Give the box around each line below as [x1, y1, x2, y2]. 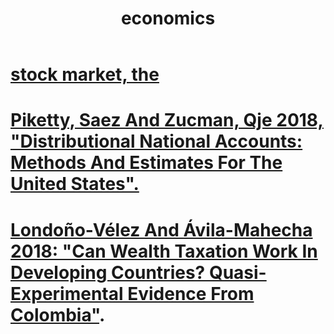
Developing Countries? [10, 261, 206, 284]
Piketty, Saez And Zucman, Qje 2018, [10, 109, 324, 132]
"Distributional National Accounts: [10, 130, 303, 153]
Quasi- [208, 261, 267, 284]
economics [120, 7, 216, 30]
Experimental [10, 282, 124, 305]
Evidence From [127, 282, 255, 305]
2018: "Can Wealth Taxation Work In [10, 240, 318, 262]
